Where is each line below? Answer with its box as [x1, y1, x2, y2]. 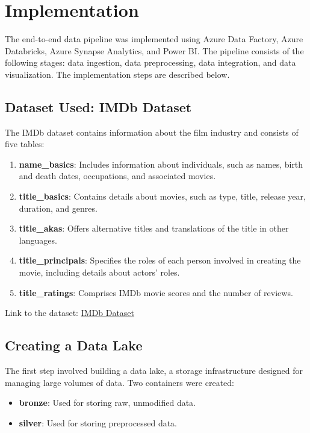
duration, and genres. [19, 201, 98, 214]
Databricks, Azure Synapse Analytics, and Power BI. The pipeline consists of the [5, 44, 304, 57]
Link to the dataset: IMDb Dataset [5, 306, 135, 319]
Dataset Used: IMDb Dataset [5, 97, 192, 116]
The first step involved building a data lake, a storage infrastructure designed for [5, 364, 303, 377]
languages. [19, 233, 57, 246]
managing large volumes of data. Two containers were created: [5, 376, 234, 388]
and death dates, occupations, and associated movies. [19, 169, 216, 182]
